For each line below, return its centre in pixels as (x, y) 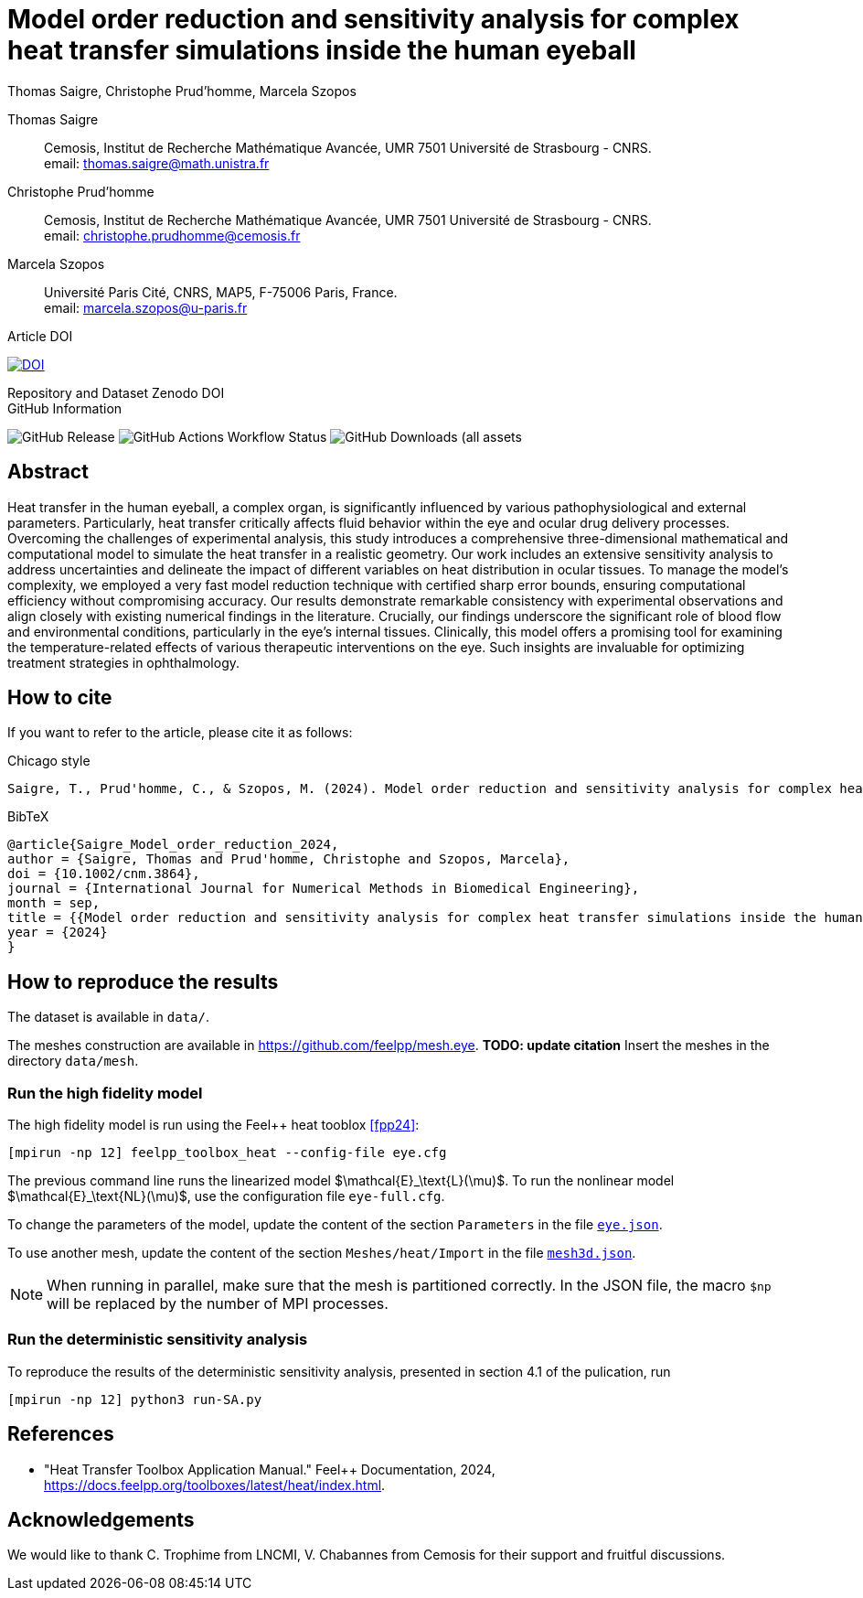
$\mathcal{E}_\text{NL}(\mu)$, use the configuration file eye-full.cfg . (226, 1196)
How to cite (60, 698)
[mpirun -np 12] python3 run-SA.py (135, 1399)
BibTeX (28, 817)
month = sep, (54, 903)
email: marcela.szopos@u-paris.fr (146, 307)
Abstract (48, 472)
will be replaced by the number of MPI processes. (218, 1304)
